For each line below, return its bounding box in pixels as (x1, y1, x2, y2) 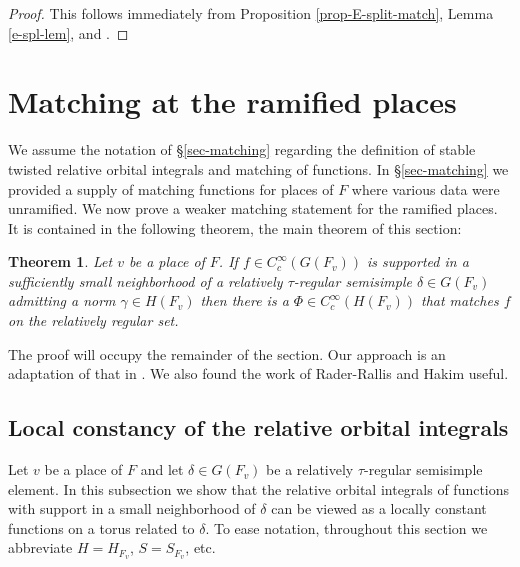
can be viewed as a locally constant (271, 498, 487, 519)
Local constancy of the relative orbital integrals (8, 412, 509, 443)
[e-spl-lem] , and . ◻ (8, 22, 129, 43)
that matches (420, 290, 499, 311)
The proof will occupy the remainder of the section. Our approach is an (8, 343, 446, 364)
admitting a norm (8, 290, 116, 311)
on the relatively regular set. (8, 310, 179, 331)
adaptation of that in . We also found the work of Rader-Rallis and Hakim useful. (8, 363, 509, 384)
